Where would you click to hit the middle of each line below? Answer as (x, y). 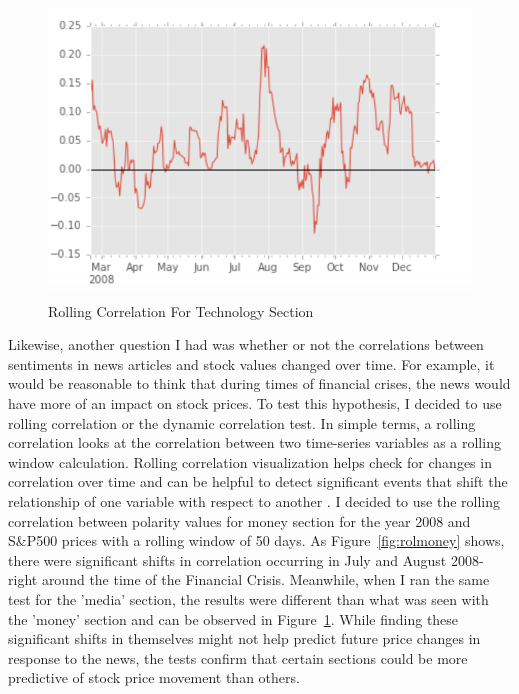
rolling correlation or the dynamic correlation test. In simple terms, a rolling (242, 422)
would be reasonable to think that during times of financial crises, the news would (259, 383)
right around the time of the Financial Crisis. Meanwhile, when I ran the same (249, 579)
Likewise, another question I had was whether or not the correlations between (246, 344)
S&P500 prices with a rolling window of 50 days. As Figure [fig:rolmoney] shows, (256, 540)
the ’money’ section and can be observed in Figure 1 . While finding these (233, 618)
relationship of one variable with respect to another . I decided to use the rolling (254, 501)
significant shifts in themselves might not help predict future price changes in (244, 638)
